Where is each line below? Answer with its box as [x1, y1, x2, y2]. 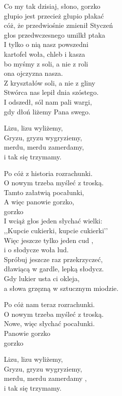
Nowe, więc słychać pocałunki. [4, 318, 95, 329]
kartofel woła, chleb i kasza [4, 48, 85, 59]
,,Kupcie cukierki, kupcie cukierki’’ [4, 225, 108, 236]
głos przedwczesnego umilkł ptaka [4, 29, 105, 40]
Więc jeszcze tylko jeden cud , [4, 235, 94, 245]
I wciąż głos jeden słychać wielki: [4, 216, 102, 226]
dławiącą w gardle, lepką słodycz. [4, 264, 104, 274]
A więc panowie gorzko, [4, 197, 74, 207]
